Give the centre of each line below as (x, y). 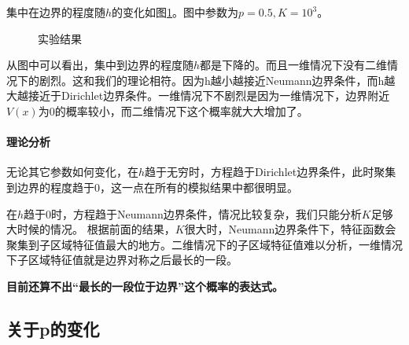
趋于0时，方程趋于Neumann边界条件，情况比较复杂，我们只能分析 (193, 213)
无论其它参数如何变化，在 (72, 172)
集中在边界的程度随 (56, 12)
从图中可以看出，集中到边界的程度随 (100, 65)
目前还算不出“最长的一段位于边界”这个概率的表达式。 (145, 286)
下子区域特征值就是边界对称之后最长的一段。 (122, 260)
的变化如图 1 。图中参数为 (175, 12)
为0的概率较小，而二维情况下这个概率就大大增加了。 (173, 110)
